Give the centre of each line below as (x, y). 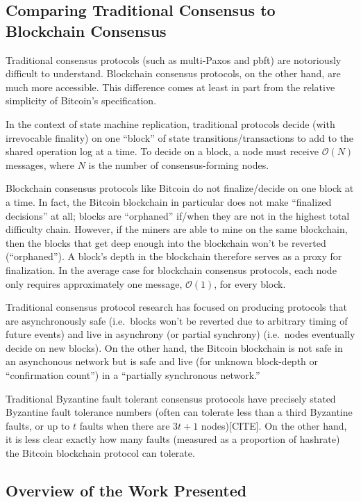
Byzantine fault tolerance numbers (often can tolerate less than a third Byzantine (179, 412)
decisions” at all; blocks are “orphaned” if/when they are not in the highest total (178, 215)
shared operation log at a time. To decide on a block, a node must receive (162, 151)
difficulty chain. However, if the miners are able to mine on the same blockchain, (177, 229)
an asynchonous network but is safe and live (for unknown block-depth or (162, 361)
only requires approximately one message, (94, 283)
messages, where (40, 164)
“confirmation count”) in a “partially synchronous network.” (133, 375)
